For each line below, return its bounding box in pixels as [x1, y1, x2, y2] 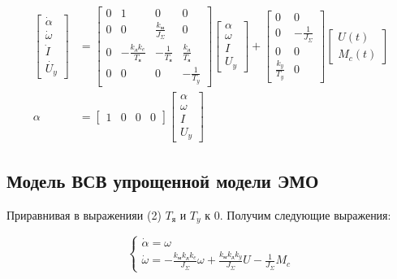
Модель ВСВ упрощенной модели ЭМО [6, 168, 319, 193]
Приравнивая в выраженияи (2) [6, 206, 162, 223]
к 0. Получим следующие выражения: [205, 206, 391, 223]
